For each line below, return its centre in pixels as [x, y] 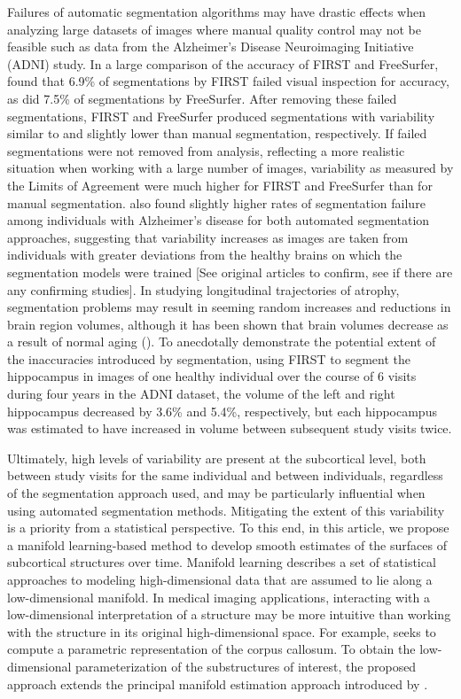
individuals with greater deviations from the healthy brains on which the [205, 255]
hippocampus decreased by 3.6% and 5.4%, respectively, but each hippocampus [222, 411]
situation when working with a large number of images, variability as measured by [230, 168]
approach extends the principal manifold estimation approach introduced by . [218, 683]
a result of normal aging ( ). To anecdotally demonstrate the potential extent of [222, 342]
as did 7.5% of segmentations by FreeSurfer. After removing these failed [202, 98]
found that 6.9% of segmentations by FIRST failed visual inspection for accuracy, [228, 81]
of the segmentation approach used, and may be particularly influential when [216, 493]
